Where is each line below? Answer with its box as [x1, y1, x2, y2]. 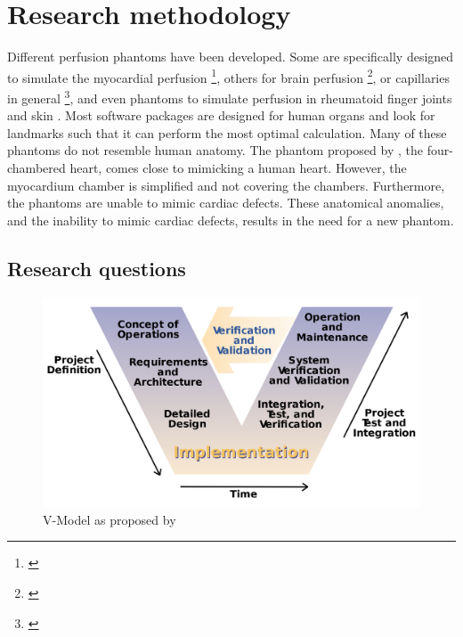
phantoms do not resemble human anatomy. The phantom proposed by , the [7, 141, 423, 159]
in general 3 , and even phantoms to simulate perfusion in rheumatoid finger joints [7, 86, 452, 107]
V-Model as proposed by [43, 510, 176, 528]
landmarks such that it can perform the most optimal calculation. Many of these [7, 123, 447, 142]
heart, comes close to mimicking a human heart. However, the [69, 159, 407, 176]
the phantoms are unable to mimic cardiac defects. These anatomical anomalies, [7, 193, 444, 212]
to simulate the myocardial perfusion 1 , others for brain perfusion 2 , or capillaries [7, 65, 450, 86]
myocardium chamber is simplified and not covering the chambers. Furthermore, [7, 176, 445, 194]
